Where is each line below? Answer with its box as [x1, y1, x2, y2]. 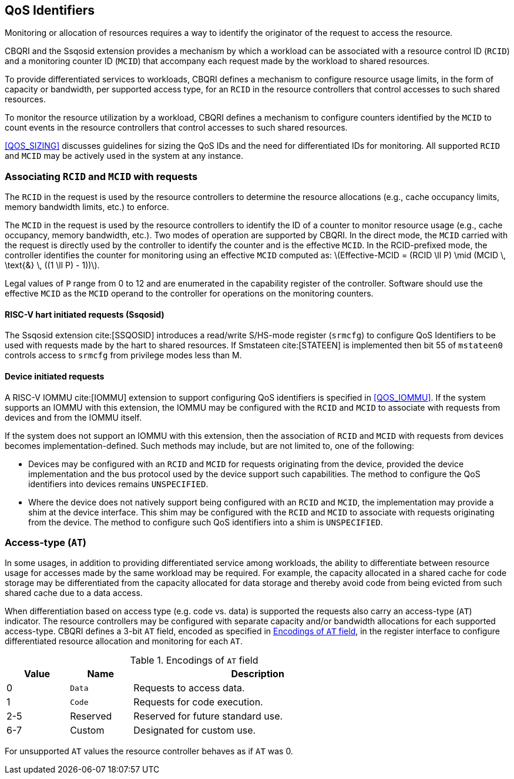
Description [231, 668, 284, 680]
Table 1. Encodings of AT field [130, 654, 258, 667]
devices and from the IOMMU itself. [5, 412, 142, 422]
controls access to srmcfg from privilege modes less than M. [5, 350, 242, 361]
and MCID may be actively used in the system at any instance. [5, 151, 244, 161]
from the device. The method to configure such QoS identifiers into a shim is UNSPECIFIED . [28, 517, 383, 527]
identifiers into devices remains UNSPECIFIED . [28, 478, 209, 489]
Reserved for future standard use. [133, 710, 283, 723]
